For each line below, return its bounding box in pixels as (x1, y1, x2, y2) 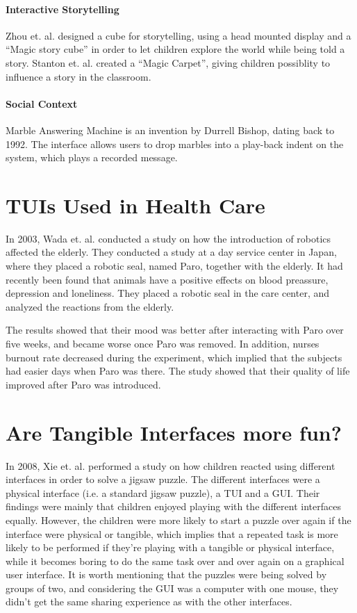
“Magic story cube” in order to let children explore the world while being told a (6, 42, 345, 56)
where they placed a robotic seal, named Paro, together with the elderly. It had (6, 259, 343, 273)
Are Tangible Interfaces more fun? (6, 418, 342, 446)
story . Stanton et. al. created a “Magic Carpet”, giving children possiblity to (6, 55, 331, 70)
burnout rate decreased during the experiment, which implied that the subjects (6, 350, 342, 364)
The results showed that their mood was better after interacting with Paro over (6, 322, 344, 337)
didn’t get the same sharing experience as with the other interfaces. (6, 594, 292, 609)
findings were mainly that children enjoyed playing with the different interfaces (6, 499, 341, 514)
